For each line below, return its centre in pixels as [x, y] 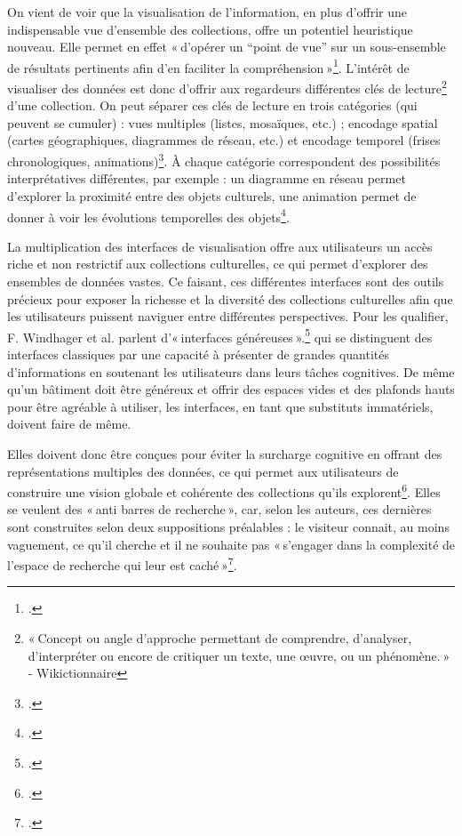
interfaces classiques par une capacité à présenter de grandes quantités [199, 354]
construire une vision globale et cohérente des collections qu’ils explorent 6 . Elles [224, 490]
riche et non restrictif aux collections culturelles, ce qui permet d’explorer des [218, 264]
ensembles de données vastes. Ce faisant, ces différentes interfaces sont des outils [226, 281]
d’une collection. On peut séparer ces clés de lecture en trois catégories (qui [212, 105]
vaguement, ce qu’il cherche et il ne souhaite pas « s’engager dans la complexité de [231, 544]
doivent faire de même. [69, 424]
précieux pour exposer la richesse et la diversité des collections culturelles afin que [230, 298]
